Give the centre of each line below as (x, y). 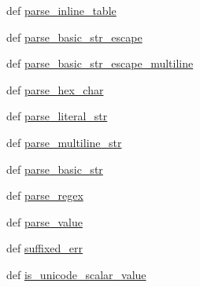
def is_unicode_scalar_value (76, 274)
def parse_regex (45, 195)
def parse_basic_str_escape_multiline (100, 63)
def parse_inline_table (61, 10)
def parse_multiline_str (64, 142)
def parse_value (44, 221)
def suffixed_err (44, 248)
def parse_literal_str (57, 116)
